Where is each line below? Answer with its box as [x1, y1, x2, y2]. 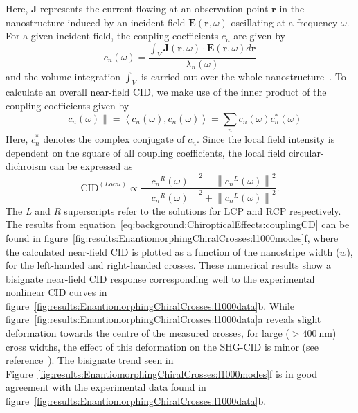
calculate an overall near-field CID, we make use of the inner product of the [6, 85, 327, 99]
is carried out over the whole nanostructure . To [141, 69, 346, 83]
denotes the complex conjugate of [43, 132, 185, 146]
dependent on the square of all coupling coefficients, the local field [6, 145, 286, 159]
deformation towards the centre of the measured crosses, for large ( [6, 326, 289, 340]
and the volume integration [6, 69, 121, 83]
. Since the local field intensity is [197, 132, 335, 146]
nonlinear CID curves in [6, 285, 107, 299]
